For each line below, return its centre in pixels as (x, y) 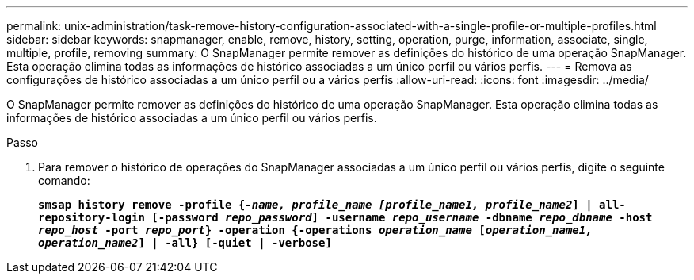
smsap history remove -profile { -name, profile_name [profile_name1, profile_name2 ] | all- (332, 205)
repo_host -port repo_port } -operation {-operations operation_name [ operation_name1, (315, 230)
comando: (64, 180)
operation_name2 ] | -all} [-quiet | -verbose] (185, 243)
